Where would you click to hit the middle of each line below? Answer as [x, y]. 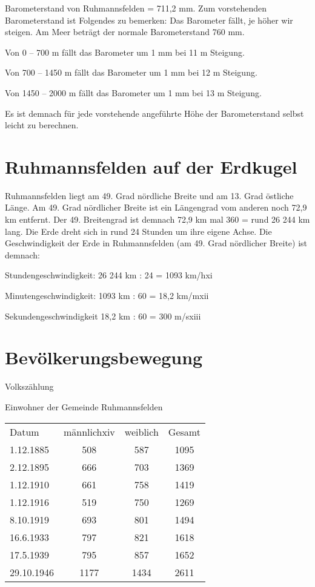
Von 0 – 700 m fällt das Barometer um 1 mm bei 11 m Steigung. [125, 52]
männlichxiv [89, 431]
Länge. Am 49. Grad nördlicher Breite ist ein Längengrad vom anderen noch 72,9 [156, 207]
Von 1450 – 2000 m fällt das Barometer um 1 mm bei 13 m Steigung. [133, 92]
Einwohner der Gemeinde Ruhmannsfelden [84, 406]
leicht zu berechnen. [42, 125]
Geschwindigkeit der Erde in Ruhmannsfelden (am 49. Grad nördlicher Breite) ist [156, 243]
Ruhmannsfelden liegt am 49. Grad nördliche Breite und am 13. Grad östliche [149, 195]
